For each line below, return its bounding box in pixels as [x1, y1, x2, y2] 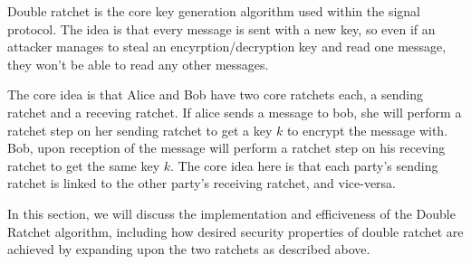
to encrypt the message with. [286, 120, 448, 139]
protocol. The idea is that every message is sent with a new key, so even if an [7, 19, 436, 38]
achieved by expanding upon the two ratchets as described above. [7, 240, 370, 259]
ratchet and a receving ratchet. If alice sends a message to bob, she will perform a [7, 102, 462, 121]
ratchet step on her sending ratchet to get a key [7, 120, 273, 139]
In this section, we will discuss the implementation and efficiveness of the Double [7, 203, 456, 222]
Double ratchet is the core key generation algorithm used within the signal [7, 2, 420, 20]
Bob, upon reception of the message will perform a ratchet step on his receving [7, 138, 446, 157]
